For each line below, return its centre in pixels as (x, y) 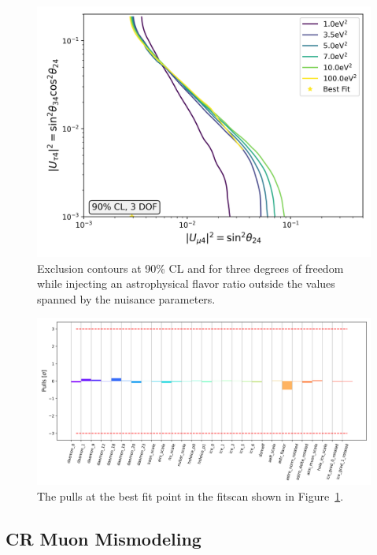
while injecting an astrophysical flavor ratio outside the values (186, 283)
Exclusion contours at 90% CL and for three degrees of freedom (190, 268)
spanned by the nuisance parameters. (126, 298)
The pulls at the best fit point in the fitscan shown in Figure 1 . (190, 495)
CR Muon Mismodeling (103, 538)
